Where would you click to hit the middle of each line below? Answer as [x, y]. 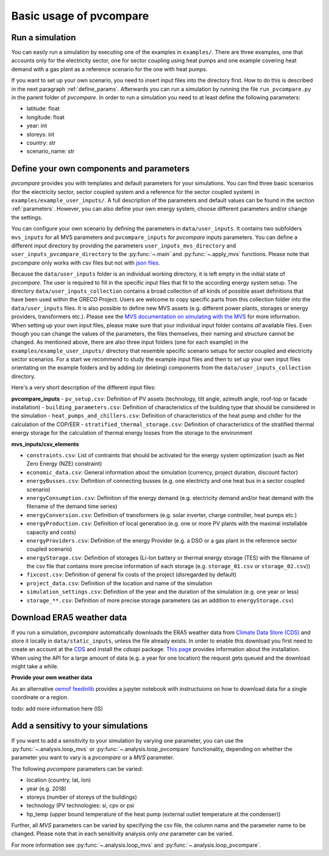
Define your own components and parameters [101, 169]
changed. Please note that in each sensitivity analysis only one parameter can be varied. [122, 834]
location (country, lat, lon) [59, 780]
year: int [37, 126]
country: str [41, 143]
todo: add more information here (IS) [57, 708]
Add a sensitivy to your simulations [80, 726]
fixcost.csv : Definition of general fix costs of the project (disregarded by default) [132, 575]
